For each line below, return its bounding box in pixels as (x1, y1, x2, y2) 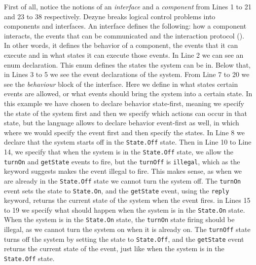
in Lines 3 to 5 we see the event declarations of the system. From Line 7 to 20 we (4, 69, 250, 79)
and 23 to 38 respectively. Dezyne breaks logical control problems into (4, 11, 216, 21)
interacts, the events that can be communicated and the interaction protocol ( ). (4, 30, 245, 40)
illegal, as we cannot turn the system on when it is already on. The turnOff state (4, 224, 251, 234)
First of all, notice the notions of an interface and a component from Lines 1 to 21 (4, 1, 252, 11)
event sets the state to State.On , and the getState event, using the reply (4, 185, 229, 195)
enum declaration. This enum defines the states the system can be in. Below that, (4, 59, 251, 70)
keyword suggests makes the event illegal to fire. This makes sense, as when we (4, 166, 242, 176)
